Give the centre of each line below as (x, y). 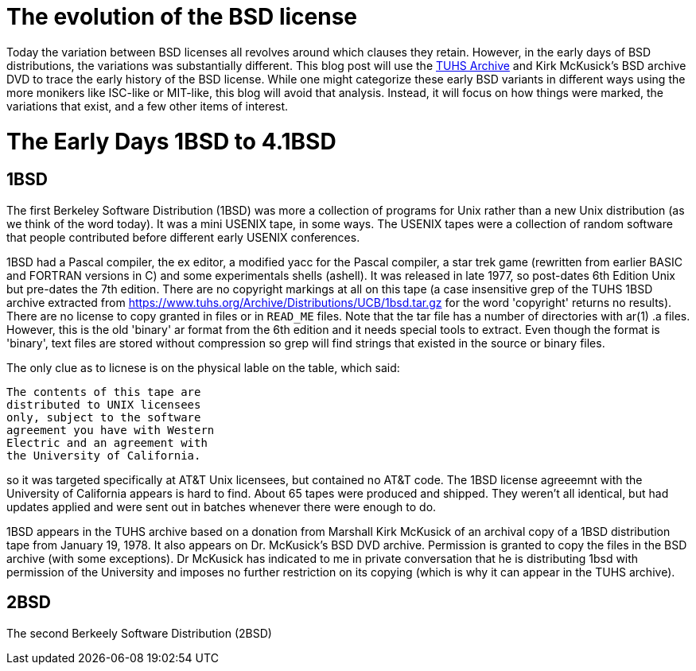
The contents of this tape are (104, 392)
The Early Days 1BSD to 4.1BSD (171, 141)
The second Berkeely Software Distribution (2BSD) (139, 633)
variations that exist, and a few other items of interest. (148, 106)
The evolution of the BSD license (182, 17)
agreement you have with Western (111, 430)
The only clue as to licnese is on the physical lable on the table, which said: (203, 367)
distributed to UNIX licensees (104, 404)
